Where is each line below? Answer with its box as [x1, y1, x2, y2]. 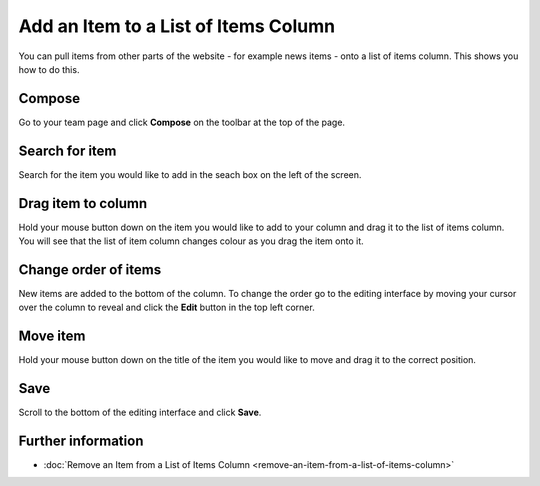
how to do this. [18, 63, 80, 75]
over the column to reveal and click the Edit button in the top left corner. [18, 301, 315, 314]
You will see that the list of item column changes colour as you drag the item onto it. [18, 235, 364, 247]
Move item [18, 328, 86, 345]
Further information [18, 432, 144, 449]
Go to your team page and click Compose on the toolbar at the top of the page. [18, 116, 345, 128]
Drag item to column [18, 195, 148, 212]
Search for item [18, 142, 117, 159]
